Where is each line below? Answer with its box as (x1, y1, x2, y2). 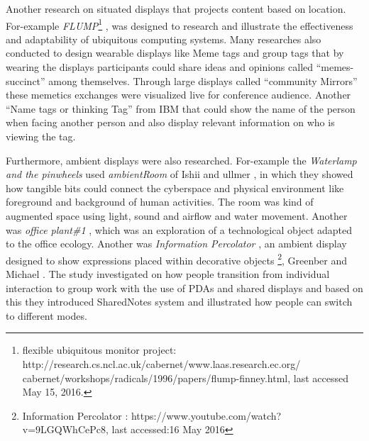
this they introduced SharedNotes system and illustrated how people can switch (6, 294, 353, 309)
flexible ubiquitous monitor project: (22, 342, 177, 357)
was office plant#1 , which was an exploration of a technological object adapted (6, 222, 353, 237)
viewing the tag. (6, 129, 76, 143)
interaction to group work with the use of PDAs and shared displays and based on (6, 280, 363, 295)
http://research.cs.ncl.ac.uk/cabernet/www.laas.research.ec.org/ (22, 356, 301, 371)
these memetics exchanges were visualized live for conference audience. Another (6, 87, 351, 102)
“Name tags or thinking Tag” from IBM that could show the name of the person (6, 101, 356, 116)
